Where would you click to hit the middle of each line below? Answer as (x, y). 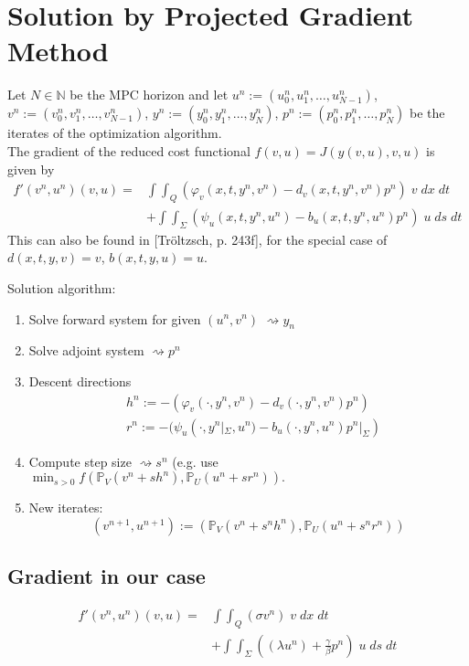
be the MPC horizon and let (149, 95)
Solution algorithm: (62, 287)
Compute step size (80, 461)
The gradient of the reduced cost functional (129, 150)
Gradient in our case (107, 576)
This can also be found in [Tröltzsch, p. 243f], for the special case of (197, 239)
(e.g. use (195, 461)
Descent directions (80, 381)
